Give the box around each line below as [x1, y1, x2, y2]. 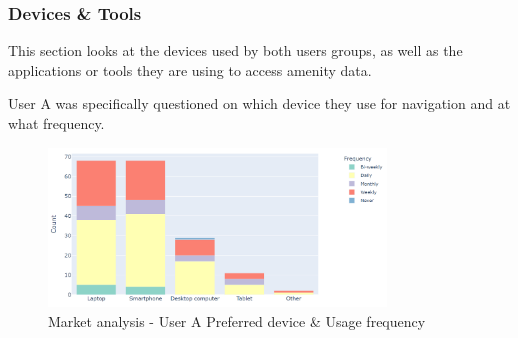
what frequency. [8, 113, 105, 133]
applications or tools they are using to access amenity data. [8, 59, 372, 80]
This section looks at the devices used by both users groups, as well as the [8, 40, 463, 61]
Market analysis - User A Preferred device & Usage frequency [48, 310, 426, 331]
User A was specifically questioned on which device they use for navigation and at [8, 93, 511, 114]
